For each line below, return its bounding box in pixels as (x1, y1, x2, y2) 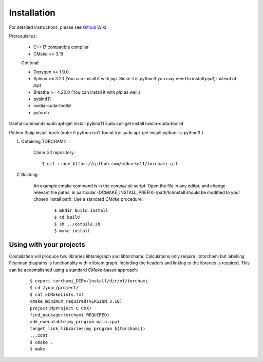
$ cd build (54, 214, 80, 220)
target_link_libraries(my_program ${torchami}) (30, 326, 146, 331)
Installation (9, 7, 56, 18)
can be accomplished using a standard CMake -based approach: (9, 267, 138, 273)
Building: (21, 172, 39, 177)
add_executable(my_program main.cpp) (30, 319, 120, 325)
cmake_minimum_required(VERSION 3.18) (30, 299, 123, 304)
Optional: (21, 60, 40, 66)
